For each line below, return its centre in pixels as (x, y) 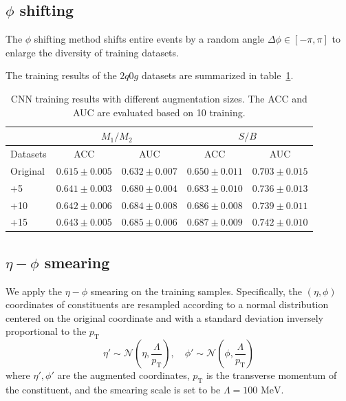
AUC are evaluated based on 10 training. (159, 112)
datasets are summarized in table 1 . (217, 75)
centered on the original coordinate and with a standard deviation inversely (164, 317)
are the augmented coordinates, (123, 375)
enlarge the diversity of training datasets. (92, 52)
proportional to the (46, 331)
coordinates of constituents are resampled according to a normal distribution (167, 304)
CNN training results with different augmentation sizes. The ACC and (159, 98)
